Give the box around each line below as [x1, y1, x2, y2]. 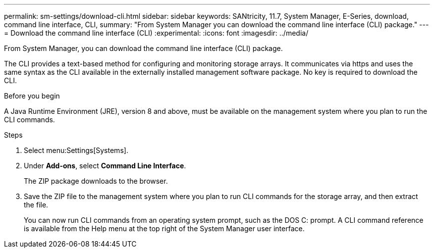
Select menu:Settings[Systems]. [24, 146, 128, 154]
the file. [24, 201, 49, 209]
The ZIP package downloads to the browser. [24, 177, 168, 185]
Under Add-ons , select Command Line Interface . [24, 161, 186, 170]
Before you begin [4, 92, 60, 100]
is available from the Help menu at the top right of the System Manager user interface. [24, 224, 305, 233]
